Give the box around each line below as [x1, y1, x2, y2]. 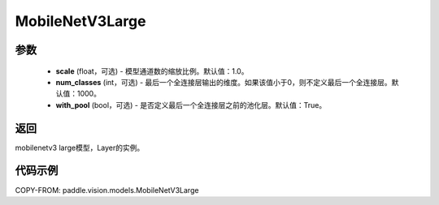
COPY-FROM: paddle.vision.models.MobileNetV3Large [15, 185, 199, 194]
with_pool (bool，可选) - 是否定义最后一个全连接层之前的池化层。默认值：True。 [55, 100, 327, 109]
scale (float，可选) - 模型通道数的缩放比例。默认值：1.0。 [55, 66, 249, 76]
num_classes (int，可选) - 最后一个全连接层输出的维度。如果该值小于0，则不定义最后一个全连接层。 [55, 77, 392, 87]
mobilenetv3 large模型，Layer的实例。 [15, 143, 145, 152]
